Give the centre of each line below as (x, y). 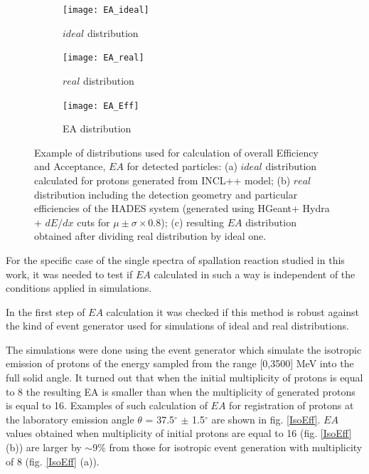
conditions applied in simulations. (79, 288)
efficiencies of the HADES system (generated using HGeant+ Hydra (182, 208)
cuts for (93, 222)
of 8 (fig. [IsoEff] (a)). (53, 461)
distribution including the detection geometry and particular (166, 194)
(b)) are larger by (44, 447)
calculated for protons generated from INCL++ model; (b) (162, 180)
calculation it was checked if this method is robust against (233, 311)
